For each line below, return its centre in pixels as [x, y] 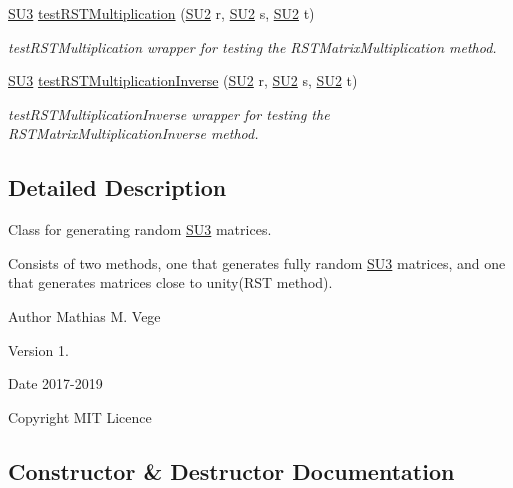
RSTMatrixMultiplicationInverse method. [133, 133]
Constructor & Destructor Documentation [231, 470]
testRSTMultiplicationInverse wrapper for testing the [169, 113]
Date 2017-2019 [55, 383]
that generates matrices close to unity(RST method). [170, 282]
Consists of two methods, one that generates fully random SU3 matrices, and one [257, 262]
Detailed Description [117, 187]
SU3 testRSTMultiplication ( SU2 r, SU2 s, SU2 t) [161, 13]
